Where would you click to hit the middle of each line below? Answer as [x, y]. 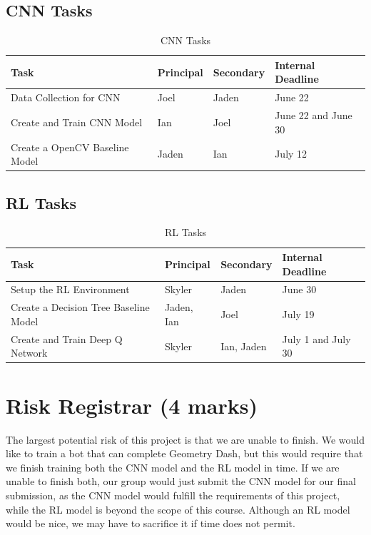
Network [29, 353]
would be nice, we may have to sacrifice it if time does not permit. [151, 523]
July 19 [298, 314]
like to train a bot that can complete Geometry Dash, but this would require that [184, 453]
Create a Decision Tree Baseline [80, 307]
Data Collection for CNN [66, 97]
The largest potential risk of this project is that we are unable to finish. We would [185, 439]
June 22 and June [314, 115]
